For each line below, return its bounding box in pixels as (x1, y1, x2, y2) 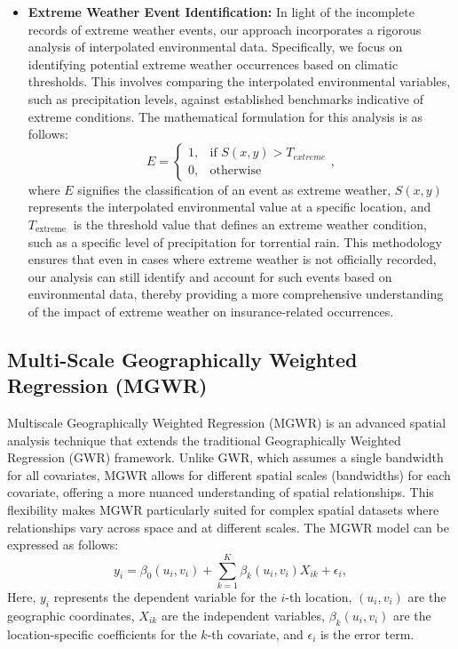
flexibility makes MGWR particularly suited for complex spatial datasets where (7, 501, 439, 519)
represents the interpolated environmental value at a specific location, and (28, 197, 431, 216)
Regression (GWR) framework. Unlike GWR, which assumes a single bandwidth (7, 448, 444, 467)
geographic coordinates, (7, 605, 135, 624)
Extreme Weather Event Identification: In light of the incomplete (28, 3, 415, 20)
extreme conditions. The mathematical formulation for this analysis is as (28, 107, 423, 125)
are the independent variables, (161, 605, 325, 624)
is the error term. (320, 624, 415, 643)
